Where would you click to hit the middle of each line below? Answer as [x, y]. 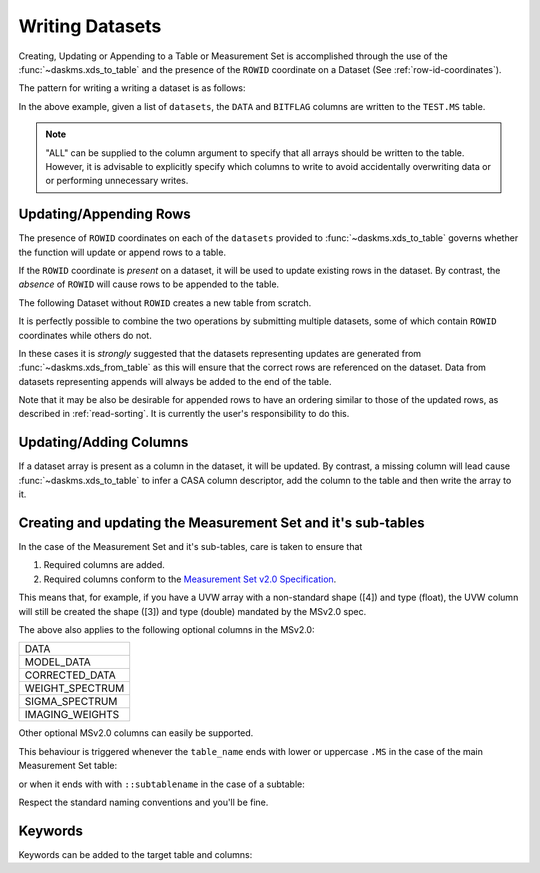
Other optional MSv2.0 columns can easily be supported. [136, 733]
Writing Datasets [90, 26]
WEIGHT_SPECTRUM [74, 688]
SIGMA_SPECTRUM [71, 702]
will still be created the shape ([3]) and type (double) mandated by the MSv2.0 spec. [192, 611]
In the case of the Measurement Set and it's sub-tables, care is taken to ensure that [190, 547]
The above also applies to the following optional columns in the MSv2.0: [166, 630]
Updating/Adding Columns [103, 442]
